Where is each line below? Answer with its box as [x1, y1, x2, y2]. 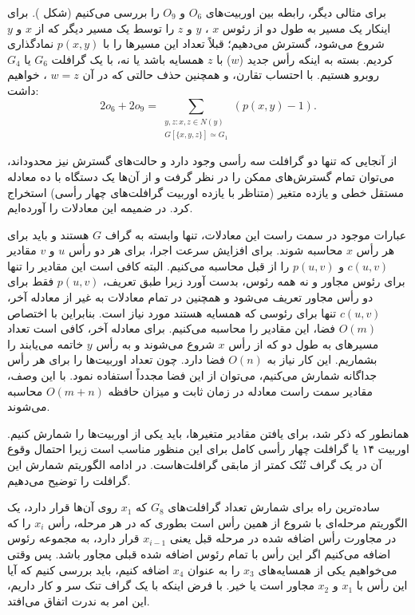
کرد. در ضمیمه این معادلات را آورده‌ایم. [7, 199, 193, 216]
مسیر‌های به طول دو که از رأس [228, 335, 379, 352]
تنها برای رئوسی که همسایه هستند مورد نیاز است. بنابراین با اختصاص [7, 304, 337, 321]
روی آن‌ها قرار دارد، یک [7, 499, 118, 515]
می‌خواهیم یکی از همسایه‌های [258, 561, 397, 578]
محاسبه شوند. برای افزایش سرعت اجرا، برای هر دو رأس [68, 242, 343, 258]
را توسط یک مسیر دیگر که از [35, 19, 175, 36]
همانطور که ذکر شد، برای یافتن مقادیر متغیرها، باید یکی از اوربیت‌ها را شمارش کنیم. [7, 424, 409, 441]
